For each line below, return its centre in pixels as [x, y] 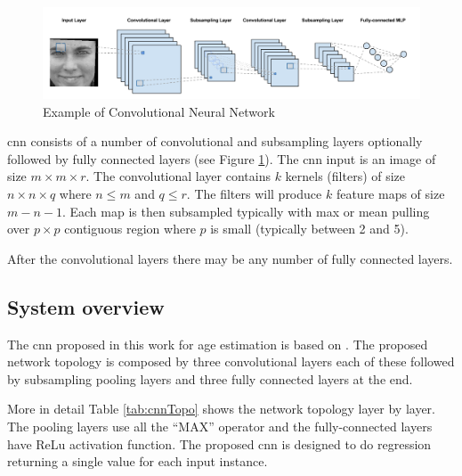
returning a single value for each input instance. [138, 461]
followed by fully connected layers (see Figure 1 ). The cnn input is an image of [222, 158]
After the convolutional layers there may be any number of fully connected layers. [230, 258]
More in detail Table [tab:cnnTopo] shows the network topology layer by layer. [222, 409]
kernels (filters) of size [345, 176]
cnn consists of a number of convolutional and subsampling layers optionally [215, 141]
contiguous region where [130, 229]
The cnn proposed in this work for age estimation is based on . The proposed [218, 344]
